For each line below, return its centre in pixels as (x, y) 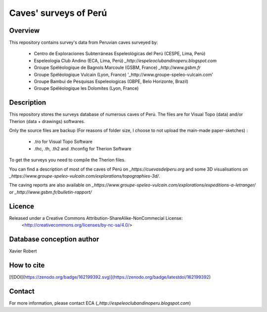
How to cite (27, 265)
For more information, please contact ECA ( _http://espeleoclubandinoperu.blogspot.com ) (100, 303)
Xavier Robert (23, 251)
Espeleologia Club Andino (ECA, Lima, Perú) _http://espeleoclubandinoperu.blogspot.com (125, 61)
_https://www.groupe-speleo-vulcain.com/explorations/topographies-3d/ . (85, 176)
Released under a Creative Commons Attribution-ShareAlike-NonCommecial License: (96, 218)
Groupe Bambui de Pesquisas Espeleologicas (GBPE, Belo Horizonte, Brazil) (111, 81)
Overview (24, 31)
